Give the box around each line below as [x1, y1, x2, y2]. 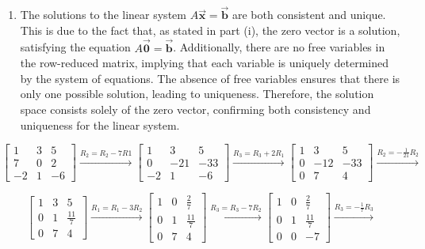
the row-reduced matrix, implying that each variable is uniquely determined [20, 55, 389, 71]
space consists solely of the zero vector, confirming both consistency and [20, 101, 371, 117]
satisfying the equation [20, 39, 131, 55]
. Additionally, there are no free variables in [173, 39, 385, 55]
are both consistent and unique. [232, 6, 386, 23]
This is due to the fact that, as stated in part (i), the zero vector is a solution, [20, 21, 400, 38]
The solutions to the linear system [20, 6, 186, 23]
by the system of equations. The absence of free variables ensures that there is [20, 70, 400, 86]
